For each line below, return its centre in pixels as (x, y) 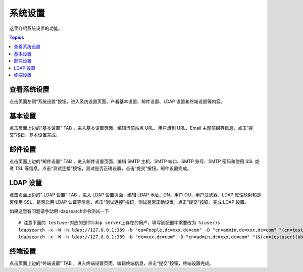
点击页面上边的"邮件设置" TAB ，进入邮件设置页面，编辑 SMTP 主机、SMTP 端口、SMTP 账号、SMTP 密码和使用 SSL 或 (134, 161)
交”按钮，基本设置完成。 (35, 135)
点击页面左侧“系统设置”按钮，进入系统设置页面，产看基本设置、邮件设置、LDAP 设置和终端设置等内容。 (117, 101)
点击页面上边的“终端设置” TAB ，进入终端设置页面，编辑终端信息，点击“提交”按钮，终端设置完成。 (112, 263)
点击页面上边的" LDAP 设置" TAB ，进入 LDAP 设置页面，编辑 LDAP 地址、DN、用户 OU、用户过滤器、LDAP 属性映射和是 (135, 195)
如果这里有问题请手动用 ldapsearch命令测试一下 (59, 211)
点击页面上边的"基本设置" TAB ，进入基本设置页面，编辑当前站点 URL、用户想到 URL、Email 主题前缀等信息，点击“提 (131, 128)
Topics (17, 37)
